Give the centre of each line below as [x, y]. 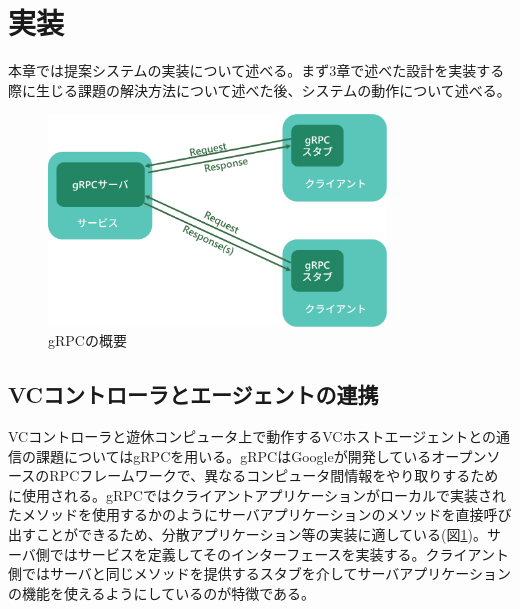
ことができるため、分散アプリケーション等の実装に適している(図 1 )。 [261, 533]
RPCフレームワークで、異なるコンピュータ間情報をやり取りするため [274, 475]
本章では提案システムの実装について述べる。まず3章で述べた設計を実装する [256, 70]
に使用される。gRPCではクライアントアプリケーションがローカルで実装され [257, 494]
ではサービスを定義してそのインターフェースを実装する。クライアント [279, 553]
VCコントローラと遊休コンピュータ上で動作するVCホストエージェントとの [252, 436]
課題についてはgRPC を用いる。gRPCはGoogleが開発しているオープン [261, 455]
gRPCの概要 [87, 340]
